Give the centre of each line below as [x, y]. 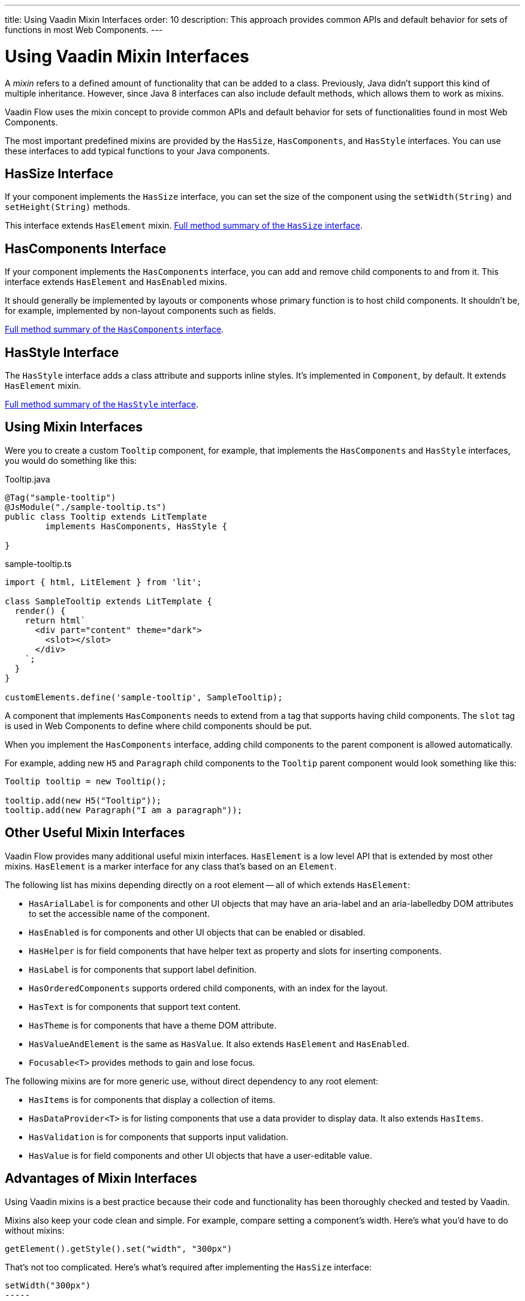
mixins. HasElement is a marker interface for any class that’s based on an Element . [171, 866]
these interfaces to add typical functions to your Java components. [137, 151]
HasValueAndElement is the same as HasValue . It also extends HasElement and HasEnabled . [219, 1044]
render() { [40, 611]
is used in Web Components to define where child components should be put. [159, 726]
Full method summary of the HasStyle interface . [102, 404]
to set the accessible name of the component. [119, 913]
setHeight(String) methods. [67, 207]
